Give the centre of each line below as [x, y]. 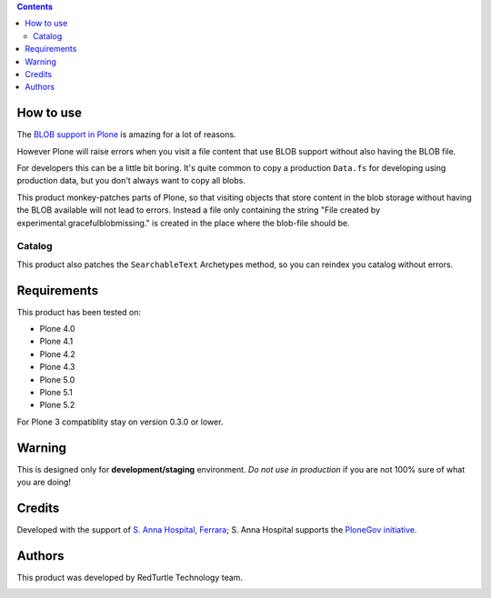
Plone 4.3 [57, 367]
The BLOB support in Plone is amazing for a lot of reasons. [126, 135]
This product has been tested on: [79, 312]
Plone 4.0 [58, 329]
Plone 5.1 [56, 392]
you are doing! [44, 483]
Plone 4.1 [56, 342]
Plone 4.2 [58, 354]
